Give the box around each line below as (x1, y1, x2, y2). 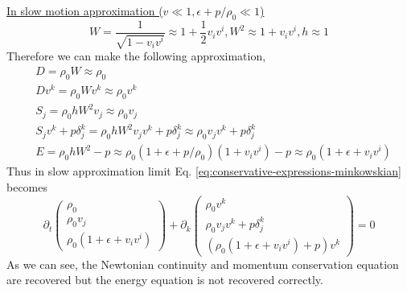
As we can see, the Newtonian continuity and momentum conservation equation (6, 255, 399, 272)
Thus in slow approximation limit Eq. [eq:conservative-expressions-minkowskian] (6, 163, 401, 180)
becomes (6, 178, 48, 195)
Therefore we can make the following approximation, (6, 47, 266, 64)
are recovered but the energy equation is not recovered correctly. (6, 271, 323, 288)
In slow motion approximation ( (6, 2, 163, 19)
